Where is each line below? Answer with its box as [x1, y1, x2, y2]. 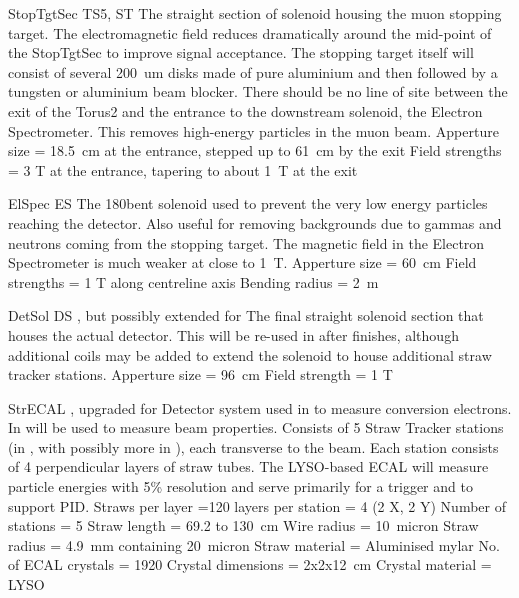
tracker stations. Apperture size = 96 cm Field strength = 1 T [8, 364, 393, 385]
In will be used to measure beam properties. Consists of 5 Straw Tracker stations [8, 417, 504, 438]
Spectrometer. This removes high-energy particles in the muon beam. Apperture [8, 120, 499, 141]
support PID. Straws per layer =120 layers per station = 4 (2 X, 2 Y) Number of [8, 495, 506, 516]
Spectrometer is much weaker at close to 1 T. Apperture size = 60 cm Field [8, 252, 477, 273]
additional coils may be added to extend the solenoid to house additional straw [8, 344, 492, 365]
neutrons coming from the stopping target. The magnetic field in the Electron [8, 232, 485, 253]
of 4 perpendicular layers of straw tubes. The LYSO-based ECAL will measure [8, 456, 489, 477]
